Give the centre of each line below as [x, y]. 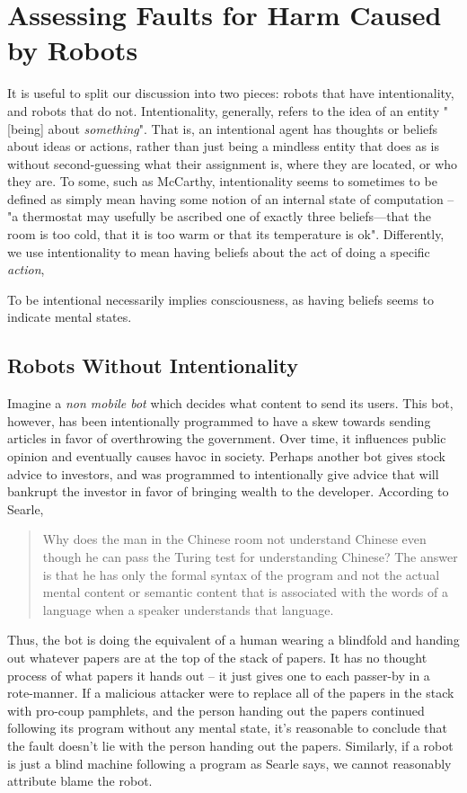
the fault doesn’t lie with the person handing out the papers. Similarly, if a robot [230, 745]
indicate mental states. [70, 317]
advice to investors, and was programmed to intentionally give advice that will [223, 473]
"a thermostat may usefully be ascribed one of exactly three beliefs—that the [219, 216]
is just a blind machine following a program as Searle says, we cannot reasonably [229, 763]
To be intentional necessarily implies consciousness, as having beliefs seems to [220, 299]
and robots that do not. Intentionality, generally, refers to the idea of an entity [224, 110]
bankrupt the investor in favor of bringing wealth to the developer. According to [228, 491]
